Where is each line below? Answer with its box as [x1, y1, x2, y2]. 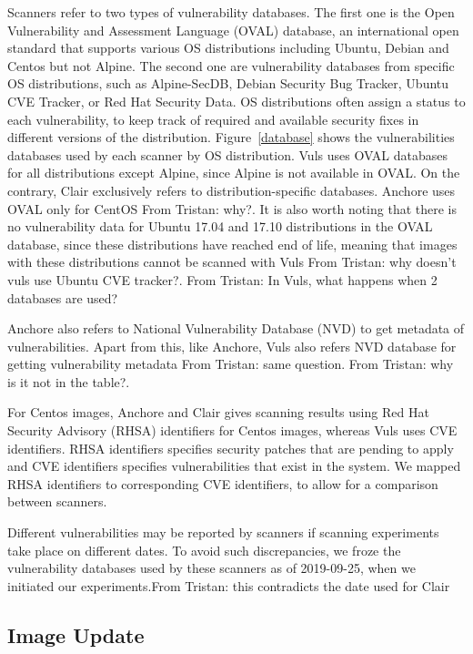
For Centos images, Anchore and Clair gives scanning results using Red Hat [7, 403, 429, 422]
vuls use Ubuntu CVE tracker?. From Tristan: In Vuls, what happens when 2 [7, 270, 438, 289]
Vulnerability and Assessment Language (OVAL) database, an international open [7, 20, 459, 39]
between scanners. [7, 492, 107, 511]
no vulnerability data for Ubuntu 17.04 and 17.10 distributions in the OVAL [7, 217, 433, 236]
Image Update [7, 620, 145, 649]
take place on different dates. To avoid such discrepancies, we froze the [7, 540, 401, 559]
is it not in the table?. [7, 372, 130, 391]
